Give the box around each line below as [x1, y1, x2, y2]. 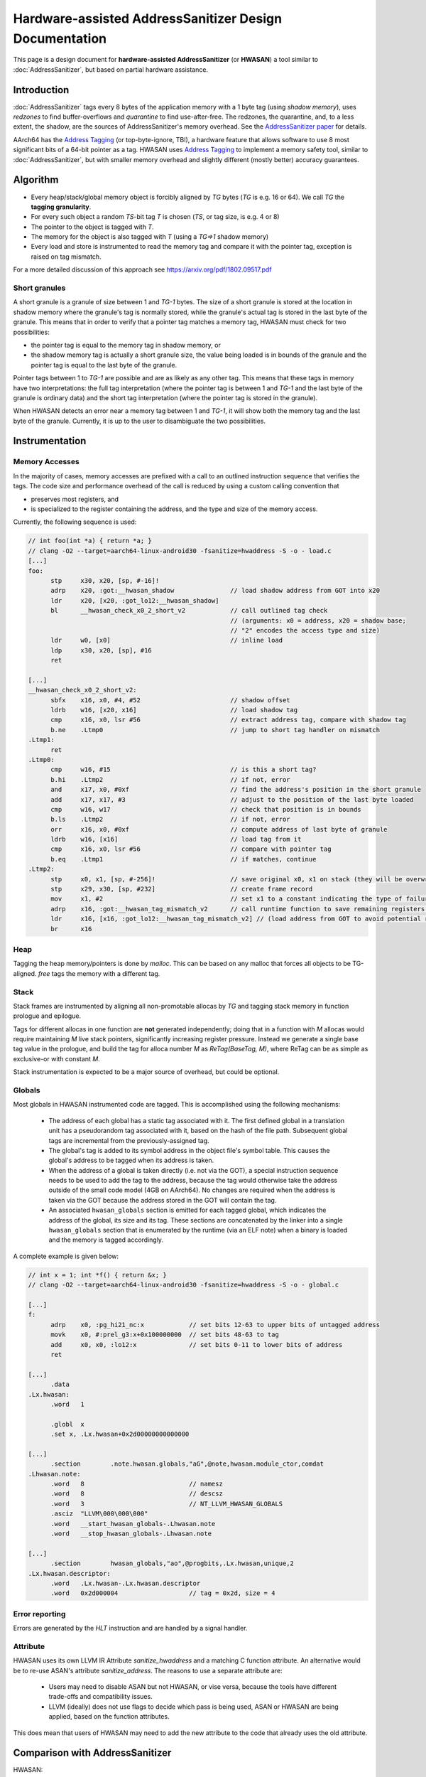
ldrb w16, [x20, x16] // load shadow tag [50, 706, 298, 714]
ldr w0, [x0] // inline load [50, 636, 283, 645]
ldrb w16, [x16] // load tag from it [50, 835, 302, 844]
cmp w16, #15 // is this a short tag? [50, 766, 317, 774]
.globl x [50, 1420, 85, 1428]
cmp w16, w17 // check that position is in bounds [50, 805, 361, 813]
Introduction [13, 84, 70, 96]
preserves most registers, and [31, 495, 119, 503]
